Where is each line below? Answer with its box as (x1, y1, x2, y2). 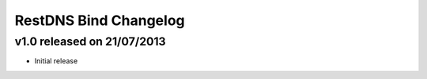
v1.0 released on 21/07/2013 (14, 34, 166, 48)
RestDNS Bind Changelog (14, 12, 185, 29)
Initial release (34, 56, 78, 66)
